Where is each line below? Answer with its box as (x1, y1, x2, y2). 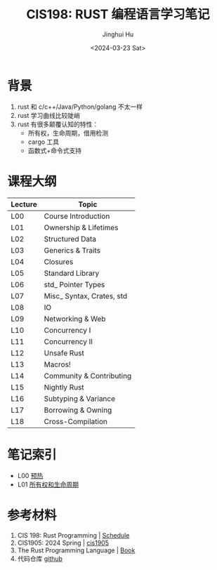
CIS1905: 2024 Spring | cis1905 (17, 538, 109, 547)
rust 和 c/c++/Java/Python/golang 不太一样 (17, 102, 143, 111)
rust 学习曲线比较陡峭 (17, 111, 81, 119)
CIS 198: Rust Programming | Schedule (17, 531, 130, 539)
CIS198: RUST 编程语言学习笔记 (26, 6, 210, 22)
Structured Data (44, 234, 97, 244)
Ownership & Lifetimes (44, 223, 119, 232)
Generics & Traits (44, 245, 100, 255)
